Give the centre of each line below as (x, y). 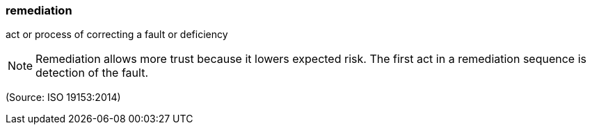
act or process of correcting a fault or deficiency (117, 35)
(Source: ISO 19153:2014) (63, 98)
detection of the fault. (92, 73)
